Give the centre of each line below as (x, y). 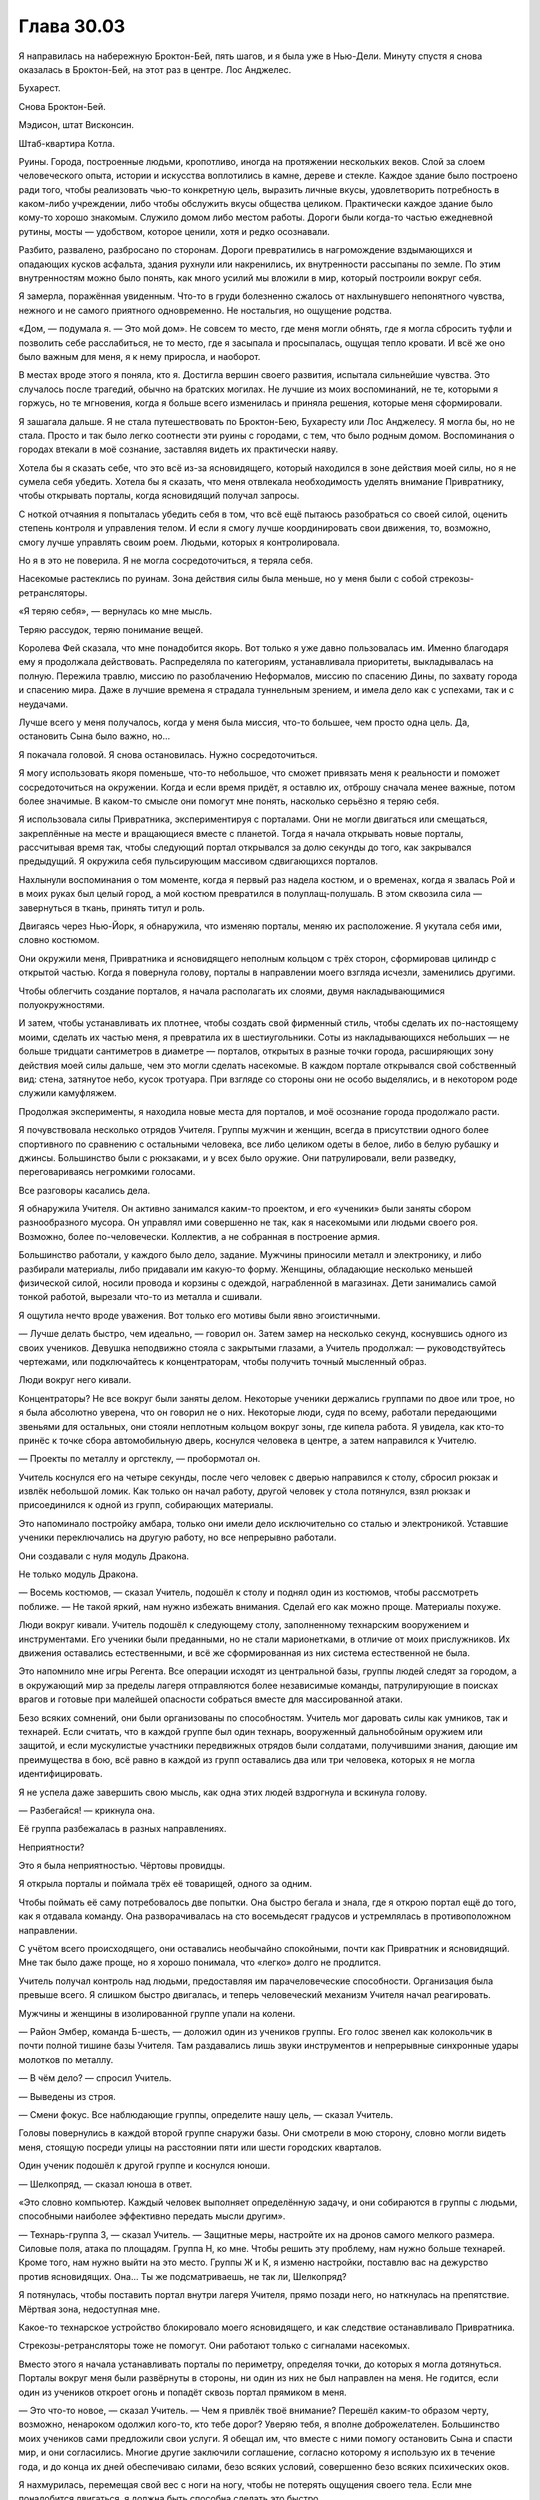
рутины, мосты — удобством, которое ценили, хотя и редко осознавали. (174, 231)
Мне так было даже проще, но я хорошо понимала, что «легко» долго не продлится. (200, 1962)
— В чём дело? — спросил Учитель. (95, 2078)
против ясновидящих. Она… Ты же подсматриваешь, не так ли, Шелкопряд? (182, 2276)
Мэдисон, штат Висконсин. (76, 125)
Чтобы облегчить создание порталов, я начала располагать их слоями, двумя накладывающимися (231, 991)
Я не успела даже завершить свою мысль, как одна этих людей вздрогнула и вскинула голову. (223, 1792)
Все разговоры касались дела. (84, 1190)
